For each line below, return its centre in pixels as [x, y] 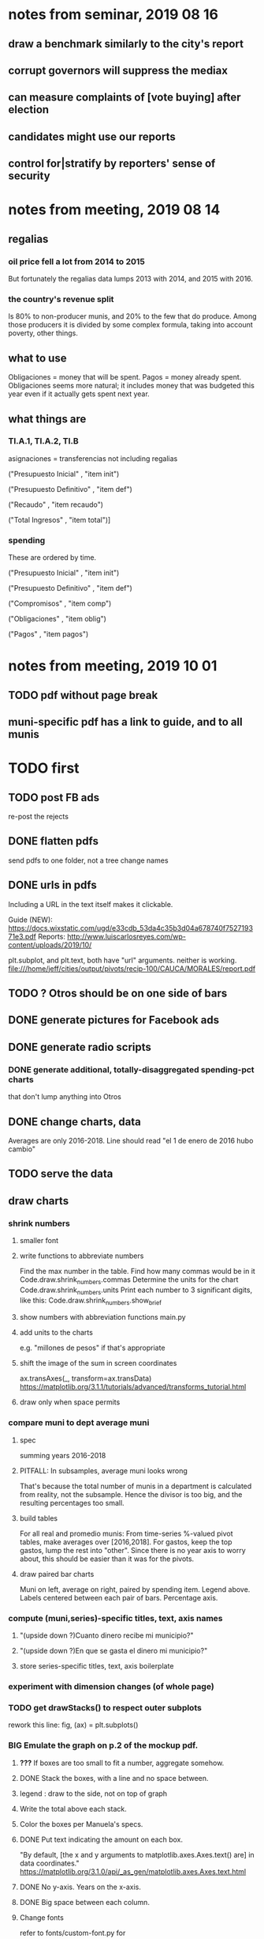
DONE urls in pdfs [52, 885]
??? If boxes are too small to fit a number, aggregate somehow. [122, 1763]
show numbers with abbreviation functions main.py [103, 1317]
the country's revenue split [61, 299]
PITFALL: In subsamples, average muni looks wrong [103, 1470]
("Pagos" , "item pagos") [48, 634]
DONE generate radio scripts [80, 1047]
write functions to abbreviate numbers [82, 1256]
